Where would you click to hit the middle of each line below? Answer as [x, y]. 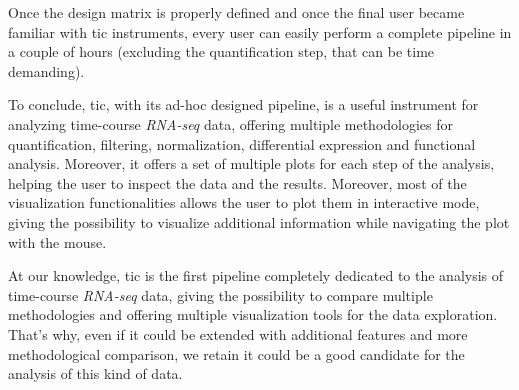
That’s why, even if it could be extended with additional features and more [238, 333]
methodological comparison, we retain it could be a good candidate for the [236, 353]
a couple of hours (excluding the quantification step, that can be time [221, 51]
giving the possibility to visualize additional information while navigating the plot [259, 221]
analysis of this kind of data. [95, 373]
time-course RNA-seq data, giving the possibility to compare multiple [220, 294]
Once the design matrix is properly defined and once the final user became [236, 12]
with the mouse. [57, 241]
